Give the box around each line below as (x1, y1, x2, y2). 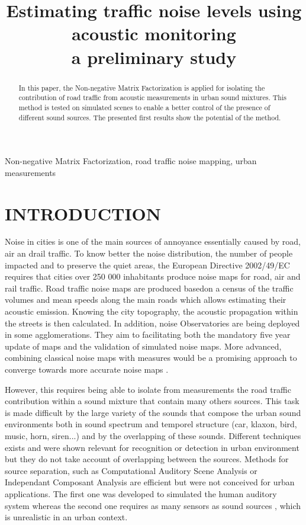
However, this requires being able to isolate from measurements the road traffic (5, 383, 291, 395)
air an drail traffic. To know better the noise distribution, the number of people (5, 247, 293, 260)
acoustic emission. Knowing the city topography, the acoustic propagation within (5, 305, 298, 318)
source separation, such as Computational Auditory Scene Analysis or (5, 464, 257, 476)
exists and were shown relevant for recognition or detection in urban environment (5, 441, 299, 453)
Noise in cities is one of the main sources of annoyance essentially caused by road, (5, 235, 301, 248)
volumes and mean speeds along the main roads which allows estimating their (5, 293, 286, 306)
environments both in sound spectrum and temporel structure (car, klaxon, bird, (5, 418, 297, 430)
